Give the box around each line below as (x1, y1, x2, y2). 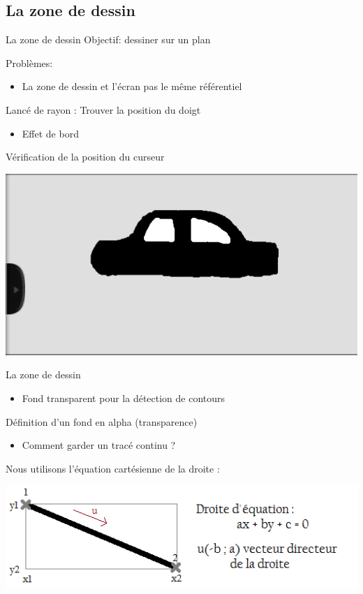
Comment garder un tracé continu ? (22, 438, 176, 452)
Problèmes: (6, 55, 53, 70)
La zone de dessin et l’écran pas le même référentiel (22, 79, 242, 94)
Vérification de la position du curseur (6, 149, 165, 164)
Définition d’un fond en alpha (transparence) (6, 414, 198, 429)
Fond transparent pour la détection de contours (22, 391, 225, 406)
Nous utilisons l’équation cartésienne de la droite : (6, 461, 220, 475)
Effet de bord (22, 126, 79, 140)
